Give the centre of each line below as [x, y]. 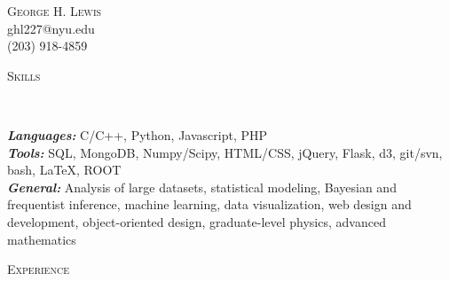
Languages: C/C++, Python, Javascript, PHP [138, 134]
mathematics [42, 239]
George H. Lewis [55, 11]
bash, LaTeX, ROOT [64, 170]
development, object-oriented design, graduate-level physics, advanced [197, 221]
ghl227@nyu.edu [51, 28]
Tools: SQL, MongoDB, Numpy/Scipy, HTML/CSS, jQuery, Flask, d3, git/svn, [225, 152]
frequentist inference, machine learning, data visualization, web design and [209, 204]
